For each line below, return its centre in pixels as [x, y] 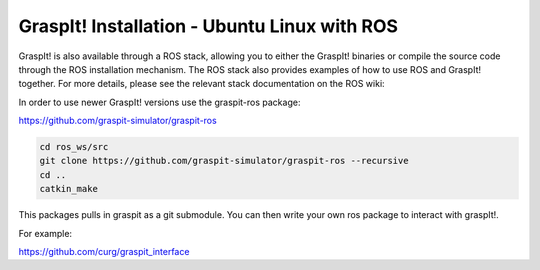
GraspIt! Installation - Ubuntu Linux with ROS [208, 26]
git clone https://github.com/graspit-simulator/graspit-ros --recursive [224, 161]
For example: [45, 233]
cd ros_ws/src [74, 147]
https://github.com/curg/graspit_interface [104, 252]
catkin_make [69, 189]
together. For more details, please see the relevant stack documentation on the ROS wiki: [201, 84]
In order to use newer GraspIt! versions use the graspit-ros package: [159, 102]
